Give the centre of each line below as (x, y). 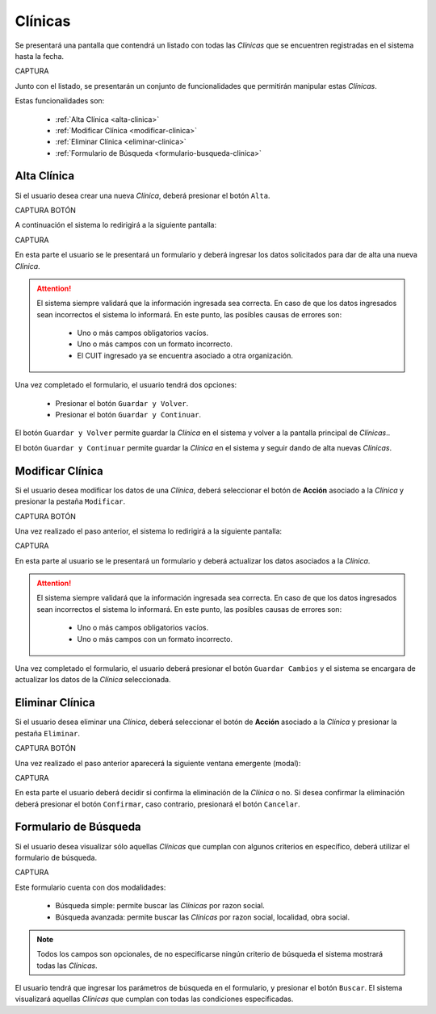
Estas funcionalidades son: (60, 101)
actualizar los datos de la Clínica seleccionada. (93, 680)
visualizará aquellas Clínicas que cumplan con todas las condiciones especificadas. (154, 999)
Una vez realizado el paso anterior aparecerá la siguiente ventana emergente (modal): (158, 763)
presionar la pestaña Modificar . (70, 501)
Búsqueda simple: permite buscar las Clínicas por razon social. (160, 906)
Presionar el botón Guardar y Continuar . (128, 415)
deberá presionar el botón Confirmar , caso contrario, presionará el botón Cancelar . (157, 804)
